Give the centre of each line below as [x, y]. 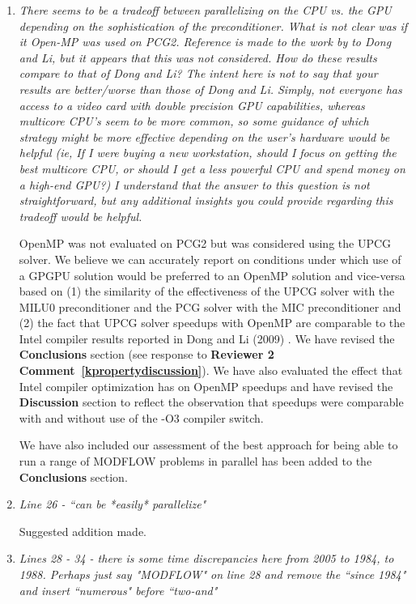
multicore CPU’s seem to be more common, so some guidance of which [194, 121]
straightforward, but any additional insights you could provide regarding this [206, 200]
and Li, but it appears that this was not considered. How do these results [198, 57]
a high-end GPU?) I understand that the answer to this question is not [194, 184]
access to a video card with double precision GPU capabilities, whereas [192, 105]
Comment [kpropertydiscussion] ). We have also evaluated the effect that [211, 370]
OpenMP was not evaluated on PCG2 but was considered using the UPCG [205, 243]
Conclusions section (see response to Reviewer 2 [146, 354]
